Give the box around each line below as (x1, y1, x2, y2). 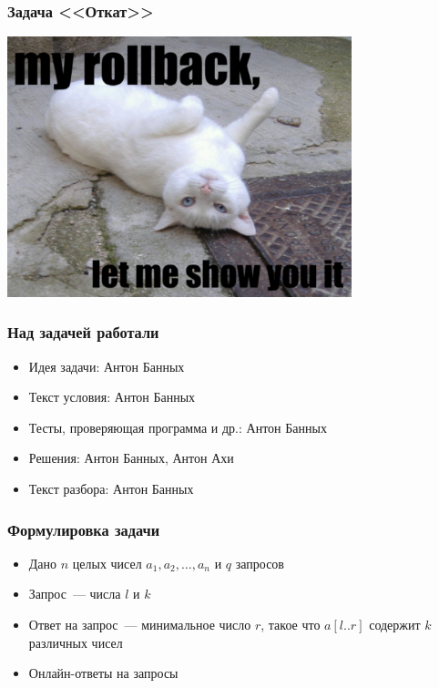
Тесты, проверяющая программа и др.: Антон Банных (28, 417, 327, 436)
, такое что (260, 615, 321, 634)
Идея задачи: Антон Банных (28, 356, 185, 375)
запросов (235, 553, 284, 572)
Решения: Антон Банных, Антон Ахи (28, 448, 234, 467)
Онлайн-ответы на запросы (28, 663, 179, 683)
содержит (369, 615, 421, 634)
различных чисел (28, 632, 123, 652)
